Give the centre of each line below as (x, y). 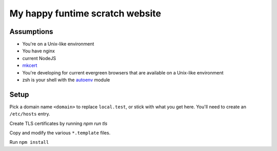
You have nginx (38, 51)
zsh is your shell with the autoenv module (66, 80)
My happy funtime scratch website (85, 13)
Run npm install (29, 142)
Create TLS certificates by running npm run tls (58, 123)
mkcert (30, 65)
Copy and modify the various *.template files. (60, 133)
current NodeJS (39, 58)
